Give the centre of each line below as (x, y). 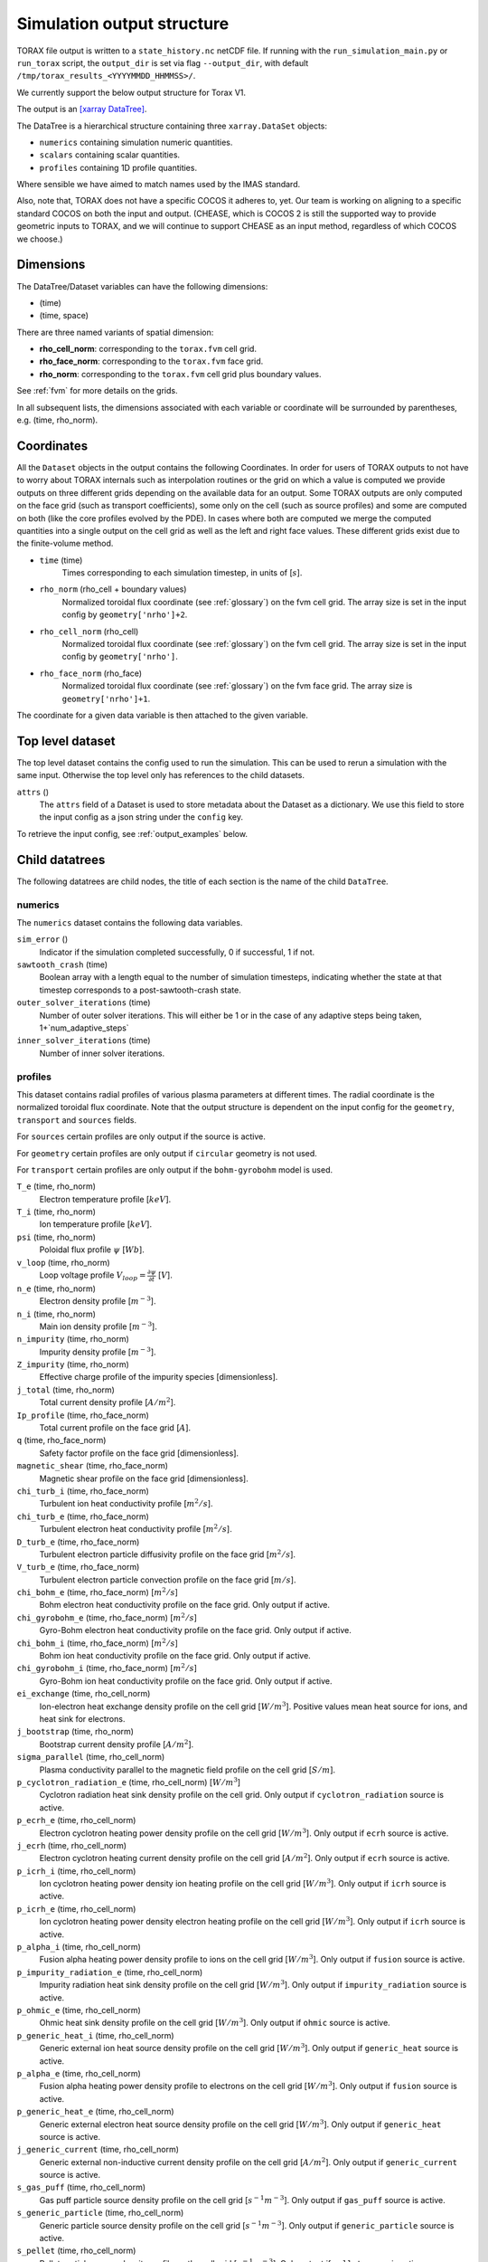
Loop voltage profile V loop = (93, 1276)
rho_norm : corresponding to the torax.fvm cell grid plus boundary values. (180, 374)
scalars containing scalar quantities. (110, 155)
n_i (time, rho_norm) (56, 1314)
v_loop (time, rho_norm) (63, 1262)
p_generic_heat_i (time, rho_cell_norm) (96, 2035)
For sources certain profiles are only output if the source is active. (141, 1136)
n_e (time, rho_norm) (56, 1288)
